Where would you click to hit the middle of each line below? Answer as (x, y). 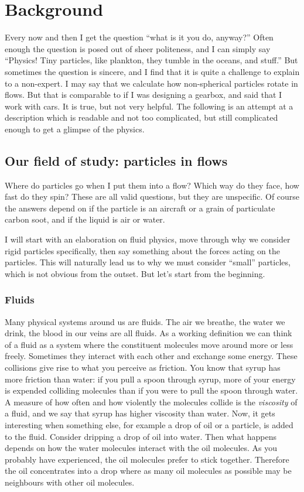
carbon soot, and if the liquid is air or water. (85, 219)
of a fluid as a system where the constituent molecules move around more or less (149, 344)
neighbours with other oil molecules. (70, 482)
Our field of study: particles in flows (116, 160)
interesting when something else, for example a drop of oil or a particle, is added (149, 424)
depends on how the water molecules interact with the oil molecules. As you (141, 448)
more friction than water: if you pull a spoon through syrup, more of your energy (150, 379)
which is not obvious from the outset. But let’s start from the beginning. (135, 273)
